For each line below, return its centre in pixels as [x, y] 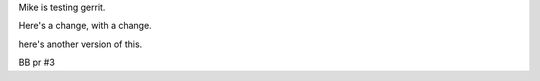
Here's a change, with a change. [85, 26]
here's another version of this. [80, 44]
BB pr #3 [36, 62]
